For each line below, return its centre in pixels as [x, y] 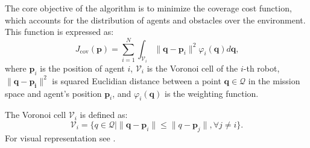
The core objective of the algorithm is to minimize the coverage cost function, [148, 8]
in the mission [274, 80]
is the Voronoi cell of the [192, 68]
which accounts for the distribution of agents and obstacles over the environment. [155, 20]
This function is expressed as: [59, 32]
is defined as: [104, 115]
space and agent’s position [53, 93]
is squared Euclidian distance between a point [137, 80]
